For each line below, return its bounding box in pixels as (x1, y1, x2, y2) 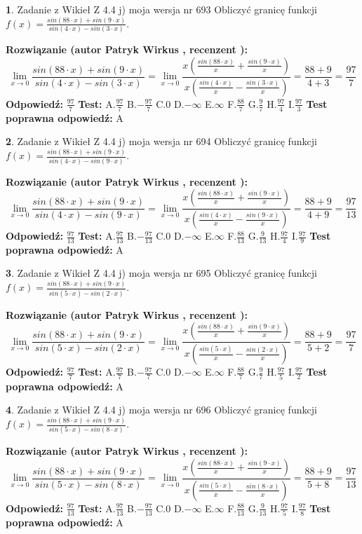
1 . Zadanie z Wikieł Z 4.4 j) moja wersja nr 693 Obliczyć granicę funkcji (6, 2, 317, 16)
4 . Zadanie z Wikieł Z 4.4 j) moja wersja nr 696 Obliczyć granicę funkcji (6, 402, 317, 417)
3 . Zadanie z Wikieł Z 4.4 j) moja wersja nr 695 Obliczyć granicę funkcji (6, 266, 317, 280)
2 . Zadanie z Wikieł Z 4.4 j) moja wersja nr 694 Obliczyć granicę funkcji (6, 134, 317, 149)
